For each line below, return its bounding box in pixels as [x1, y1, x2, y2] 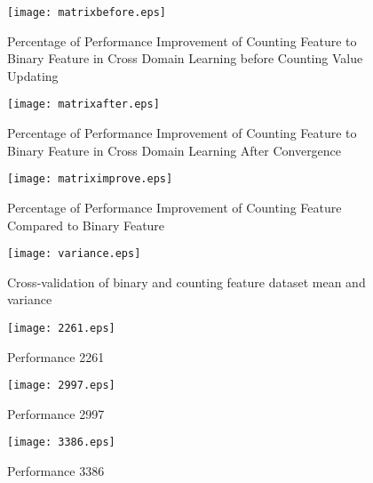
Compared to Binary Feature [7, 215, 165, 234]
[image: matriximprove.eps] [7, 173, 173, 186]
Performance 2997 [7, 404, 105, 423]
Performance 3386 [7, 462, 105, 480]
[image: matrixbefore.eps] [7, 6, 166, 19]
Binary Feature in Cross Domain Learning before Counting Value [7, 49, 363, 68]
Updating [7, 66, 59, 85]
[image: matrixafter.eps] [7, 98, 160, 111]
